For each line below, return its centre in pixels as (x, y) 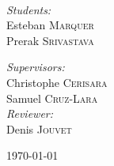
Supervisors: (36, 67)
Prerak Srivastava (50, 40)
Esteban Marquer (50, 25)
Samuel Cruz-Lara (52, 98)
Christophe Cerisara (57, 82)
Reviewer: (30, 113)
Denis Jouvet (39, 128)
